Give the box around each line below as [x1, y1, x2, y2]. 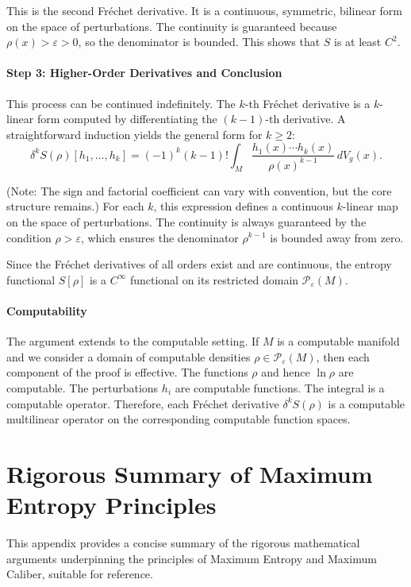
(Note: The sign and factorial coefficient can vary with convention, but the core [6, 182, 392, 199]
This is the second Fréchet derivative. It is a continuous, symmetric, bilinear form [6, 2, 402, 18]
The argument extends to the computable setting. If [6, 333, 259, 349]
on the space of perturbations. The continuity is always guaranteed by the [6, 213, 367, 230]
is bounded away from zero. [270, 229, 404, 245]
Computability [6, 302, 87, 319]
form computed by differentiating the [36, 110, 217, 127]
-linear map [342, 198, 398, 214]
